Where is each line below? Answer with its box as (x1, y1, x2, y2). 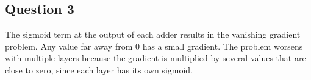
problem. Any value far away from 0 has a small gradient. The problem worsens (5, 39, 303, 52)
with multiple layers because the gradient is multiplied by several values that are (5, 52, 306, 64)
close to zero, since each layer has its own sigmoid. (5, 63, 193, 76)
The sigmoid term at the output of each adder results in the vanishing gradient (5, 28, 301, 41)
